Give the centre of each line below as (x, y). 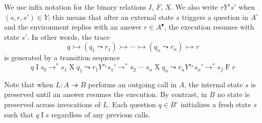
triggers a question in (215, 17)
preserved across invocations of (52, 104)
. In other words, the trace (69, 36)
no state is (233, 94)
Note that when (29, 84)
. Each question (132, 104)
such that (19, 114)
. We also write (195, 7)
